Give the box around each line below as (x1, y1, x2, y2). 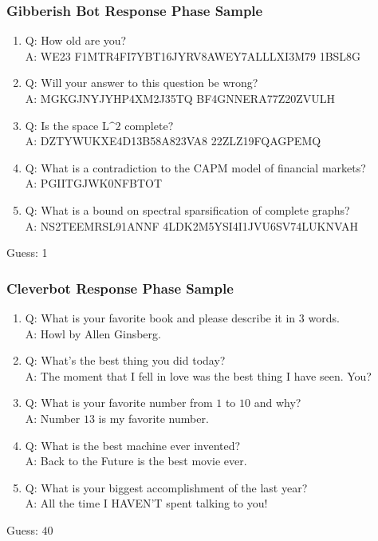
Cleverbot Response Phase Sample (6, 278, 234, 298)
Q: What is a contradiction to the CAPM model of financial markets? (25, 159, 366, 176)
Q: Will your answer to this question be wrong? (25, 74, 258, 91)
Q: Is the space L (25, 116, 109, 133)
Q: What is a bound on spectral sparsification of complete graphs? (25, 201, 350, 218)
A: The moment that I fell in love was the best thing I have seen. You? (25, 367, 372, 384)
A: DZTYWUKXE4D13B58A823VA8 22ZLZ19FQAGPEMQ (25, 132, 321, 149)
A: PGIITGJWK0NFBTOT (25, 175, 163, 192)
